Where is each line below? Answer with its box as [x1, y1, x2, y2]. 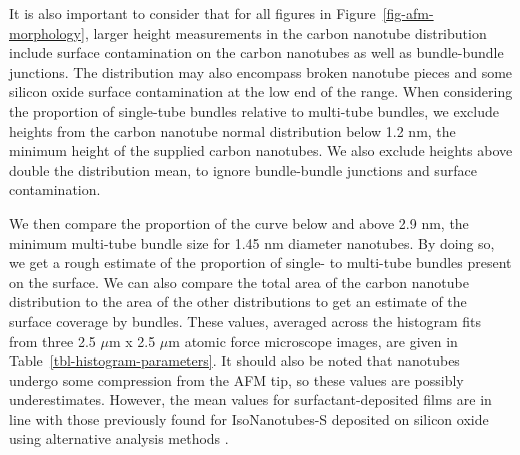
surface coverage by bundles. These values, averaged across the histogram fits [9, 310, 482, 331]
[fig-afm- [382, 3, 434, 23]
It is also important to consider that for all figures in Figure [9, 3, 376, 23]
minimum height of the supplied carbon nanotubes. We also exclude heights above [9, 140, 513, 161]
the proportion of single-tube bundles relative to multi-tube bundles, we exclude [9, 100, 499, 121]
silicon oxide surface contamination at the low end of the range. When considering [9, 81, 513, 102]
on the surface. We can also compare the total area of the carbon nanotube [9, 271, 469, 292]
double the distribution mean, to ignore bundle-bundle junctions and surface [9, 159, 477, 180]
